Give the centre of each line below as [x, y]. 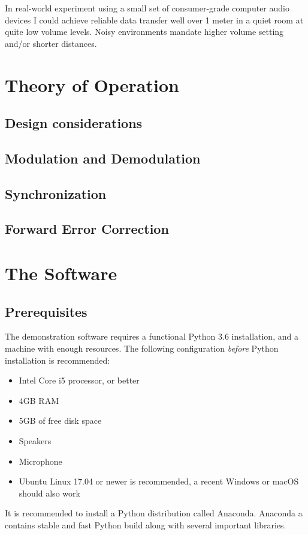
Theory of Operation [92, 84]
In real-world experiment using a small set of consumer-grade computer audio [147, 8]
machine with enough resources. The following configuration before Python [142, 348]
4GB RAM [39, 400]
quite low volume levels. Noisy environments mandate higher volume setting [144, 32]
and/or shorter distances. [51, 43]
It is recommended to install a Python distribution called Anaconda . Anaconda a [154, 513]
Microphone [40, 461]
